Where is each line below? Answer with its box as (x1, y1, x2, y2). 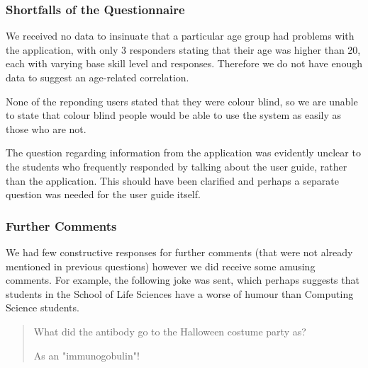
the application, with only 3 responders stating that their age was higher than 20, (6, 42, 361, 57)
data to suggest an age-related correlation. (6, 70, 189, 84)
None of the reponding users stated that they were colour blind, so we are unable (6, 93, 358, 108)
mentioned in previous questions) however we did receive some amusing (6, 258, 316, 273)
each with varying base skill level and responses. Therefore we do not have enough (6, 56, 362, 71)
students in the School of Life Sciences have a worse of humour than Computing (6, 286, 354, 301)
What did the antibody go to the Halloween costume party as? (33, 323, 306, 338)
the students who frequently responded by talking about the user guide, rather (6, 159, 347, 173)
